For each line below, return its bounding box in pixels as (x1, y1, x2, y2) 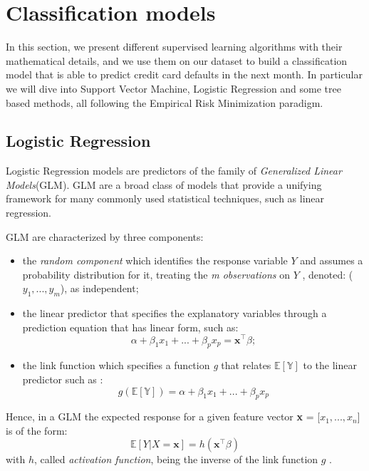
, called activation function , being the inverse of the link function (33, 452, 318, 467)
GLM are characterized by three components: (6, 229, 204, 244)
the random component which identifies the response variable (22, 253, 288, 268)
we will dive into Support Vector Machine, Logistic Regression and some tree (6, 81, 341, 95)
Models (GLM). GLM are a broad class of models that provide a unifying (6, 177, 322, 192)
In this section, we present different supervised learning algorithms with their (6, 39, 343, 54)
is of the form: (6, 423, 68, 438)
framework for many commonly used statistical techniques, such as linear (6, 191, 325, 206)
